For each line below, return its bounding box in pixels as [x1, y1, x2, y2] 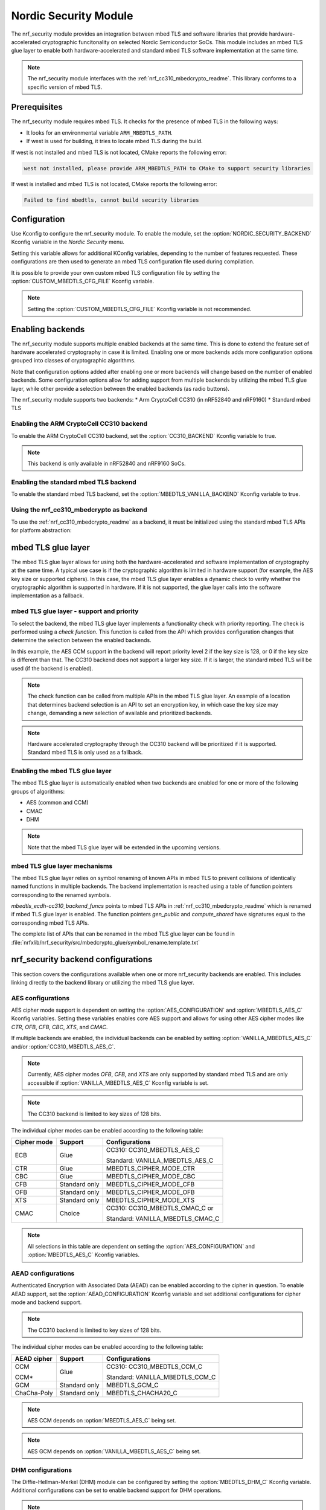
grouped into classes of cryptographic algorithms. [11, 357, 136, 364]
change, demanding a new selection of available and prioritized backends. [27, 710, 213, 717]
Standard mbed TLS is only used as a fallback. [27, 749, 143, 756]
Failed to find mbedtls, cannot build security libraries [24, 196, 199, 204]
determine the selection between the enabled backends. [11, 637, 152, 644]
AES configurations [11, 994, 69, 1002]
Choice [59, 1209, 80, 1218]
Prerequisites [11, 102, 63, 112]
